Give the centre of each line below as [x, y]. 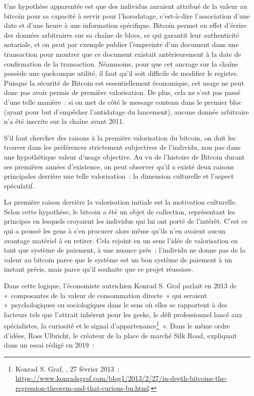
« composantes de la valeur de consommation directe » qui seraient [106, 295]
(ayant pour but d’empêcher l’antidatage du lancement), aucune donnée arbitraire [127, 111]
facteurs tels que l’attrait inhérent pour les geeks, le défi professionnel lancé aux [123, 314]
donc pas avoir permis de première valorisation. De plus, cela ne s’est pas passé [122, 92]
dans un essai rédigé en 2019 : [49, 345]
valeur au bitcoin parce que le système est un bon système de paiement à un [118, 259]
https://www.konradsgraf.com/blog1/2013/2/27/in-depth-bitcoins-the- [121, 378]
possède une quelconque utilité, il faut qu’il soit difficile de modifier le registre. [121, 73]
